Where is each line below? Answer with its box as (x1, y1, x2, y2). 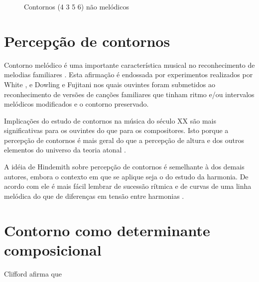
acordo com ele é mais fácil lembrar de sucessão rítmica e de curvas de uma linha (4, 181, 252, 191)
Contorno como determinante (4, 220, 210, 240)
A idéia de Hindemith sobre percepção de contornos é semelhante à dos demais (4, 161, 245, 172)
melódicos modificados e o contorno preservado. (4, 99, 149, 109)
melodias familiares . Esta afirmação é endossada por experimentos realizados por (4, 69, 253, 80)
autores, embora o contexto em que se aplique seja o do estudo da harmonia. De (4, 171, 249, 181)
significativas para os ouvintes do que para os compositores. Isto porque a (4, 125, 229, 136)
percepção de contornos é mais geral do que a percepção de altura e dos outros (4, 135, 244, 145)
